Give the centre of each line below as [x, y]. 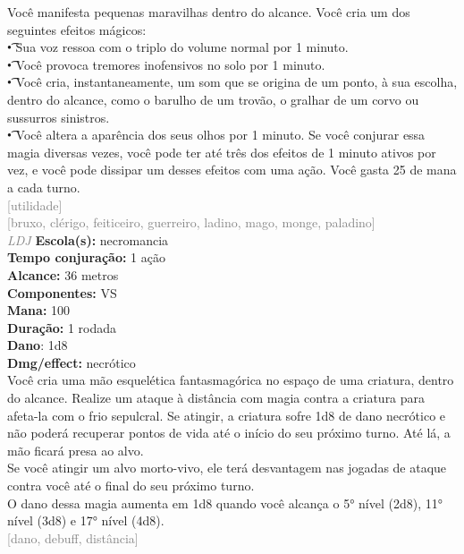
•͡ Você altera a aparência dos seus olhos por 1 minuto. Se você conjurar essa [216, 135]
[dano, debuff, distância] [73, 537]
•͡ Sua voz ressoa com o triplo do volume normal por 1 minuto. [178, 47]
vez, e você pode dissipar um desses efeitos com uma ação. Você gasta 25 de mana [232, 170]
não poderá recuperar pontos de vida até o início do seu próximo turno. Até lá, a [229, 433]
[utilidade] [35, 205]
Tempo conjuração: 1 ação [86, 257]
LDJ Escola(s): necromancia [88, 239]
